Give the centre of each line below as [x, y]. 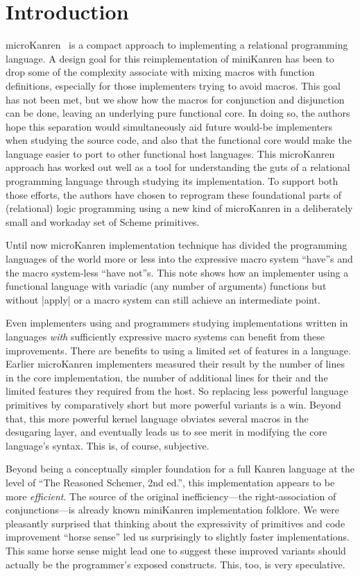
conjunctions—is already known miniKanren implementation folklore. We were [173, 510]
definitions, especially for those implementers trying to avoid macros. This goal [173, 85]
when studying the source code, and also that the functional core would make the [179, 140]
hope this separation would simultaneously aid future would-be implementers [169, 126]
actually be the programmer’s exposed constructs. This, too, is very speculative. [175, 564]
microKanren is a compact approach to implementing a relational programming [177, 45]
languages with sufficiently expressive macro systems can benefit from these [165, 336]
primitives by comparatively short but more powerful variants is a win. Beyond [173, 404]
